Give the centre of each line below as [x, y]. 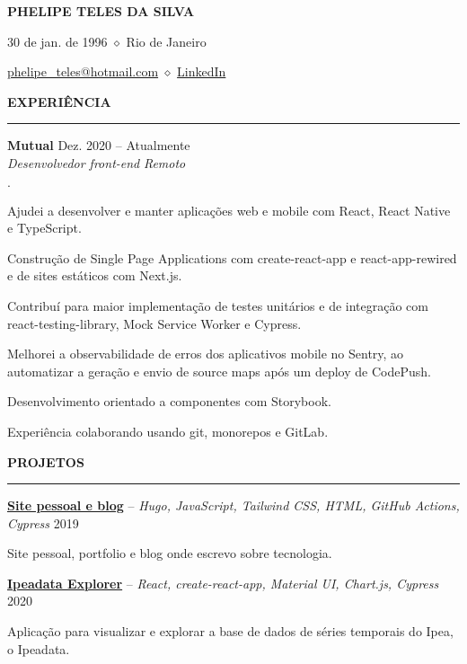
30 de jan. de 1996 [57, 41]
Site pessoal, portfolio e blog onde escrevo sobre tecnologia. [170, 553]
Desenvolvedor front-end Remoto [97, 162]
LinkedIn [202, 71]
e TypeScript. [44, 228]
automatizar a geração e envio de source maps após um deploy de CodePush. [219, 371]
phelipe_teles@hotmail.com [83, 71]
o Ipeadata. [39, 648]
